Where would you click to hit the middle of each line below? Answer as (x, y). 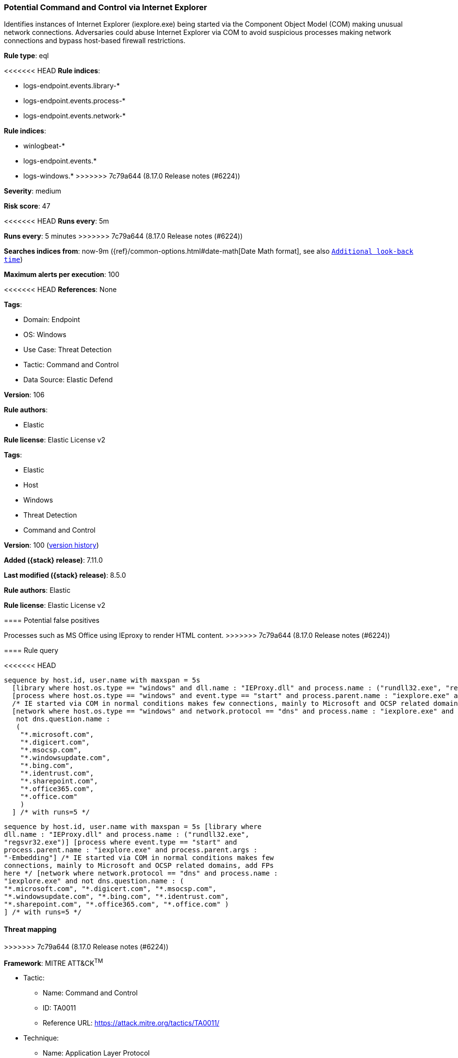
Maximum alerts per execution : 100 (62, 275)
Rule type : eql (26, 56)
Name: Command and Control (90, 993)
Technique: (41, 1038)
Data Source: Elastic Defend (68, 380)
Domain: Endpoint (52, 320)
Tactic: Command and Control (71, 365)
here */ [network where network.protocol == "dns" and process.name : (141, 873)
